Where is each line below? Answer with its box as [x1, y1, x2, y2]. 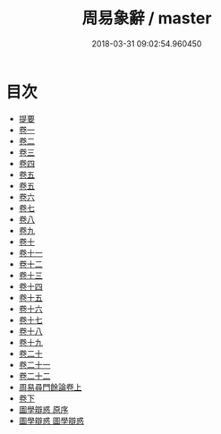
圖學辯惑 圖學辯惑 [18, 415, 84, 426]
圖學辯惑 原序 [18, 404, 69, 414]
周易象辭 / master [81, 8, 212, 29]
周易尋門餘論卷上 [18, 381, 82, 392]
